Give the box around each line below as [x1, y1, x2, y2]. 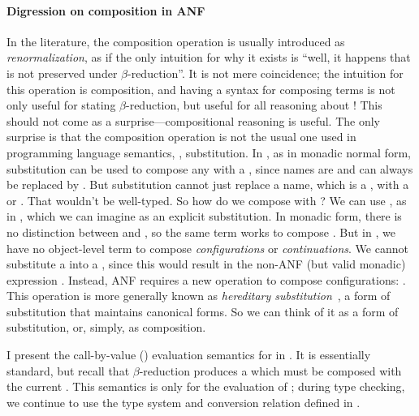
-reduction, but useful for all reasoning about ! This [126, 96, 382, 114]
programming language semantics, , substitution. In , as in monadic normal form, [6, 144, 411, 161]
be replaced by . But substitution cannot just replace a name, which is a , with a [6, 176, 409, 193]
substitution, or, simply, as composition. [6, 319, 206, 336]
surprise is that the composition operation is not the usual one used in [6, 128, 356, 145]
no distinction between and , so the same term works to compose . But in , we [6, 223, 395, 240]
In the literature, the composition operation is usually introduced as [6, 32, 345, 49]
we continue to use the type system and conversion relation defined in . [6, 393, 361, 410]
